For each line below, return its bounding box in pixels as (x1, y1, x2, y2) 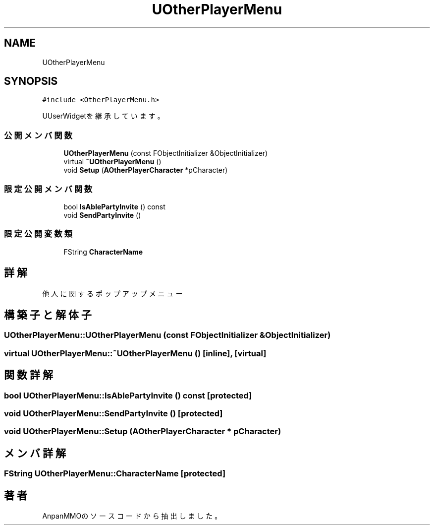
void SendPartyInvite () (63, 210, 141, 219)
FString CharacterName (63, 247, 143, 256)
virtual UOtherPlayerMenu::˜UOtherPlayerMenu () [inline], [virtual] (4, 348, 267, 358)
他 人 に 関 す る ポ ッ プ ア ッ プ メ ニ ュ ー (42, 289, 183, 298)
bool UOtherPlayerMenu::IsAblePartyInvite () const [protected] (4, 390, 252, 400)
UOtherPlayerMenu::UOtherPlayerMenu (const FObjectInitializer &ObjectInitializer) (4, 330, 331, 340)
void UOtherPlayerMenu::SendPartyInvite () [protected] (4, 408, 223, 418)
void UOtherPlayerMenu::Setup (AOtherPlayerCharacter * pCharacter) (4, 426, 281, 437)
